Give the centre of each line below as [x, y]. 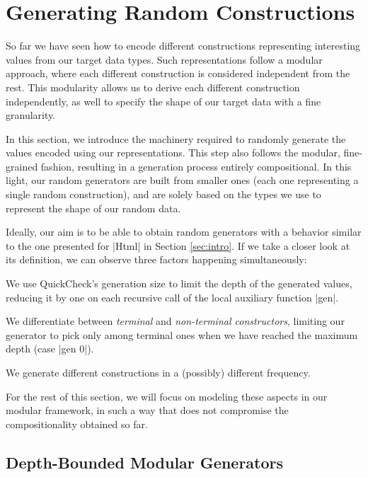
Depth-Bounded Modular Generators [145, 462]
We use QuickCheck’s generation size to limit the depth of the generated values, [179, 283]
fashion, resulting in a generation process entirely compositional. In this [196, 166]
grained [22, 166]
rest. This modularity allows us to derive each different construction [153, 87]
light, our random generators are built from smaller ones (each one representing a [182, 180]
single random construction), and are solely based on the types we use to [163, 194]
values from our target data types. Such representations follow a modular [164, 59]
